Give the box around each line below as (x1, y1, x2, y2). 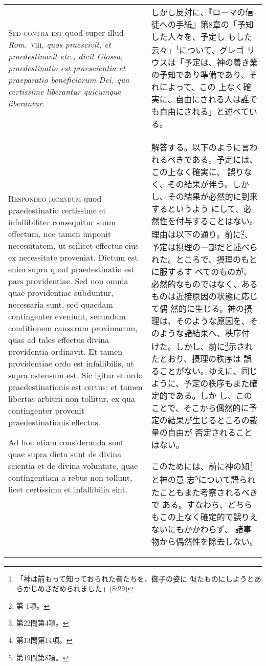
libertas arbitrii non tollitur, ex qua (8, 393, 135, 405)
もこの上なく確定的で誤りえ (151, 510, 258, 523)
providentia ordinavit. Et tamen (8, 346, 123, 358)
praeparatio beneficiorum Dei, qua (8, 73, 129, 85)
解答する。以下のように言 (151, 141, 250, 154)
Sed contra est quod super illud (8, 26, 124, 38)
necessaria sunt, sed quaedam (8, 298, 113, 311)
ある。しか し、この (175, 389, 252, 401)
